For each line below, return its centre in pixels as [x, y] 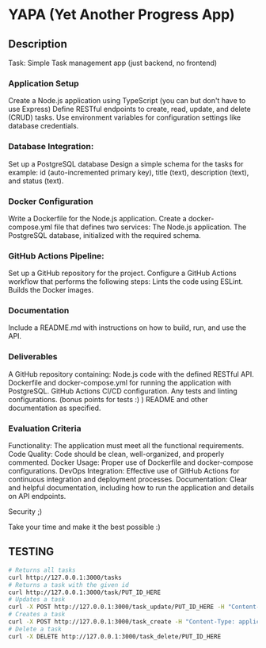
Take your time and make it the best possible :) [84, 527]
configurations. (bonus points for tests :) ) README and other [108, 399]
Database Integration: [51, 147]
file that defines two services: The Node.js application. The [150, 227]
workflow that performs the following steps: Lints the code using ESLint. [126, 282]
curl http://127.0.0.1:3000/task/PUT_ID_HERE [84, 592]
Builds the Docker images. [51, 290]
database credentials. [44, 126]
